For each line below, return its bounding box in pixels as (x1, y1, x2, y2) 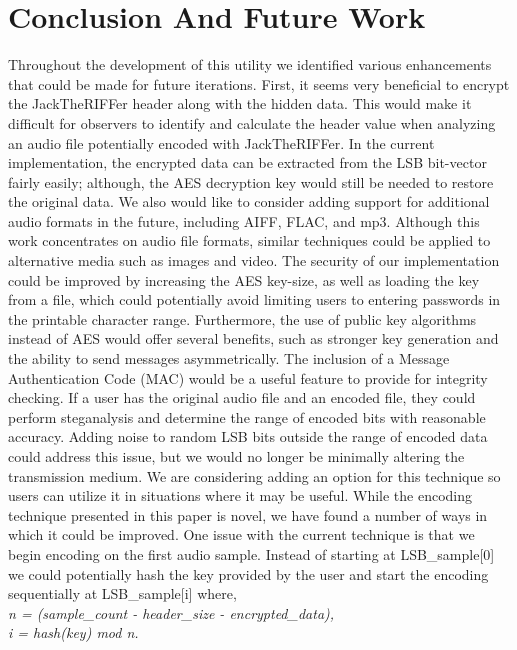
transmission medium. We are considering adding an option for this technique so (8, 465, 501, 486)
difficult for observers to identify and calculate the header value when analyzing (8, 112, 496, 133)
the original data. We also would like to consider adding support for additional (8, 191, 490, 212)
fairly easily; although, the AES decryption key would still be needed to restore (8, 171, 494, 192)
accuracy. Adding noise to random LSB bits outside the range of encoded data (8, 426, 488, 447)
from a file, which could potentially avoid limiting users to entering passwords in (8, 289, 501, 310)
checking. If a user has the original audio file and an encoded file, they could (8, 387, 476, 408)
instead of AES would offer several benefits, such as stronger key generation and (8, 328, 499, 349)
